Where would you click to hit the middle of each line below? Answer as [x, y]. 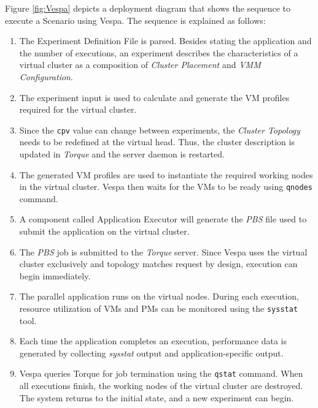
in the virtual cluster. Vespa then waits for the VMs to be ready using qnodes [166, 187]
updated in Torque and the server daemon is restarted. [122, 154]
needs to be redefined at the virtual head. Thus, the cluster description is [157, 142]
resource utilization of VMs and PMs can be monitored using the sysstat [159, 308]
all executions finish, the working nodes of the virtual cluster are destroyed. [161, 386]
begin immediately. [55, 275]
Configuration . [46, 76]
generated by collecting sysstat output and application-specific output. [151, 353]
